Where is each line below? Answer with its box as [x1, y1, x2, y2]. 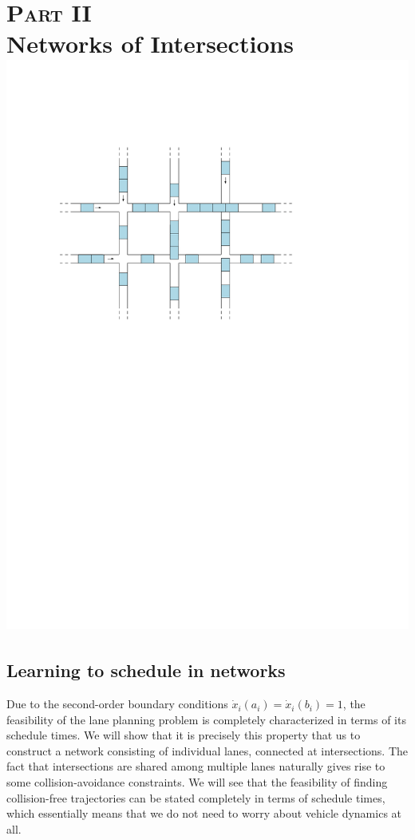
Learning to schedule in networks [6, 658, 286, 683]
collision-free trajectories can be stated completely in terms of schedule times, [6, 789, 385, 806]
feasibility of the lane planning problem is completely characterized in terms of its [6, 711, 406, 727]
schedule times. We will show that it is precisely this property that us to [6, 727, 361, 743]
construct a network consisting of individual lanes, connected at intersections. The [6, 742, 409, 759]
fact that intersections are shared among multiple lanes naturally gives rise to [6, 758, 385, 775]
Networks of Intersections [6, 27, 294, 60]
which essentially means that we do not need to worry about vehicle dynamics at [6, 805, 402, 822]
